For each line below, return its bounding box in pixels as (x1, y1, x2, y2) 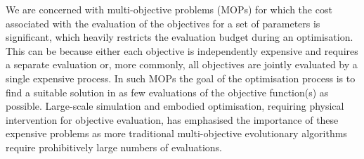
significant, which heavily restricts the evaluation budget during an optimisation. (6, 30, 353, 44)
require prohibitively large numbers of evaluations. (6, 139, 222, 154)
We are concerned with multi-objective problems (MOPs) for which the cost (6, 2, 332, 16)
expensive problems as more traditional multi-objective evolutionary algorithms (6, 126, 347, 141)
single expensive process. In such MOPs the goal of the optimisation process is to (6, 70, 356, 85)
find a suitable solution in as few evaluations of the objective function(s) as (6, 84, 329, 99)
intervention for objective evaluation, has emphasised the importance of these (6, 112, 339, 127)
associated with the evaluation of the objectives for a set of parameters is (6, 15, 320, 30)
